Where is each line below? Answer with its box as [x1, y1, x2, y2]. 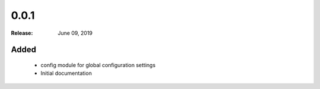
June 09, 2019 [57, 29, 93, 37]
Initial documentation [40, 70, 92, 77]
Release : [11, 29, 33, 37]
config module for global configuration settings [40, 61, 156, 68]
